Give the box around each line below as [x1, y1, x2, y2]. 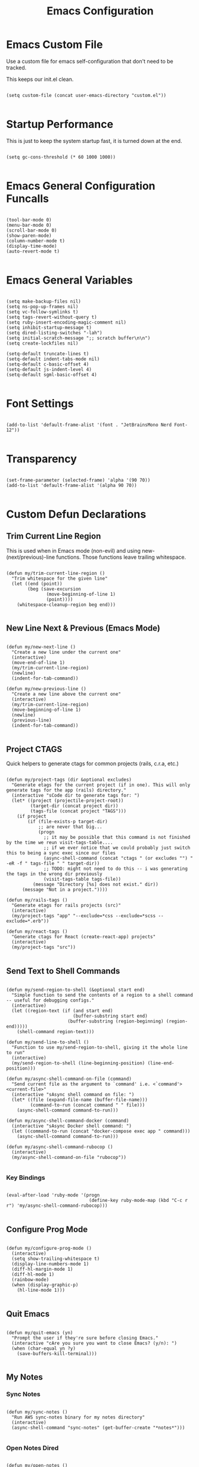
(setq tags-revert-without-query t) [6, 314, 97, 320]
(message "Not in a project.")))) [21, 887, 108, 893]
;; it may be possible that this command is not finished [43, 835, 191, 841]
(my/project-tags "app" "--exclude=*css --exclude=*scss [11, 913, 156, 919]
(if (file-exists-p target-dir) [27, 818, 108, 825]
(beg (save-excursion [27, 586, 82, 592]
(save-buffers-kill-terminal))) [17, 1350, 97, 1356]
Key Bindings [6, 1173, 46, 1182]
